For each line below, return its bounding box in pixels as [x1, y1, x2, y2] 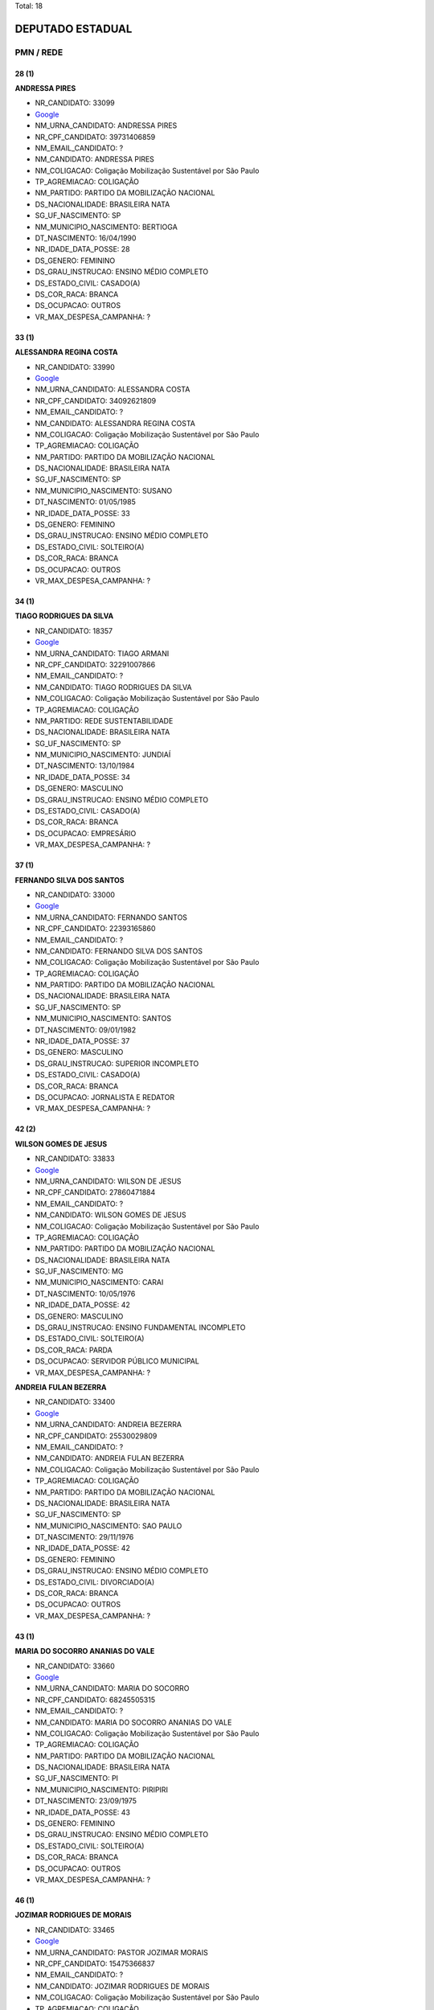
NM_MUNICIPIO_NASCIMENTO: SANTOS [35, 1014, 172, 1023]
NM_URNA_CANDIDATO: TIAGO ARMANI [35, 648, 170, 658]
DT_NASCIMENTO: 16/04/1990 [35, 233, 137, 243]
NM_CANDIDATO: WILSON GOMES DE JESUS [35, 1210, 186, 1220]
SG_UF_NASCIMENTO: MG [35, 1266, 124, 1276]
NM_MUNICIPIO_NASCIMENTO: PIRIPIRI [35, 1785, 169, 1795]
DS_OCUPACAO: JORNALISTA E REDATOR [35, 1093, 175, 1101]
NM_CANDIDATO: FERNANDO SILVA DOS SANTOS [35, 946, 203, 956]
